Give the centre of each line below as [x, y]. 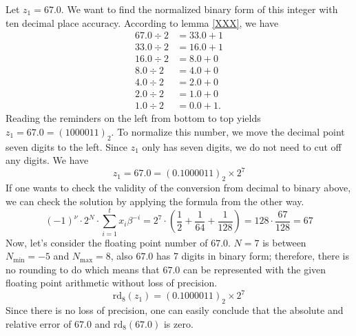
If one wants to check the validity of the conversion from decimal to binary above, [178, 188]
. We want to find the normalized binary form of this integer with [199, 9]
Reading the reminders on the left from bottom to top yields [133, 118]
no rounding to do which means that [83, 269]
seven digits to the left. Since [67, 146]
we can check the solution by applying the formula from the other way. [155, 201]
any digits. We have [47, 160]
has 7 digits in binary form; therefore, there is [253, 256]
